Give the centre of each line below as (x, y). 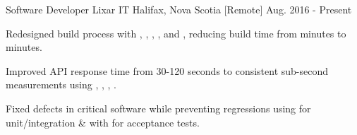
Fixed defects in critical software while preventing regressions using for (158, 108)
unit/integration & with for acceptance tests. (103, 122)
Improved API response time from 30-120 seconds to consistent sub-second (167, 70)
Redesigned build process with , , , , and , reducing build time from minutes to (176, 33)
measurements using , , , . (61, 84)
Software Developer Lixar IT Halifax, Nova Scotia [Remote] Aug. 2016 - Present (179, 9)
